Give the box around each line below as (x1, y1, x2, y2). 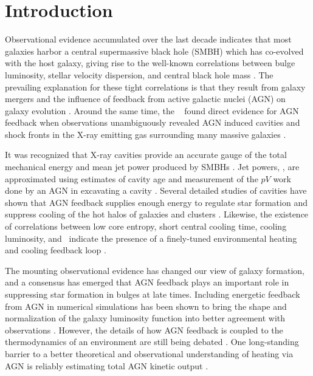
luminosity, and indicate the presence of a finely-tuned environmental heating (5, 231, 297, 244)
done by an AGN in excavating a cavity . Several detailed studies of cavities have (5, 184, 307, 197)
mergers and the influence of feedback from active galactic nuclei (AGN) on (5, 92, 286, 105)
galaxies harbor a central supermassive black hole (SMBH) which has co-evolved (5, 44, 304, 57)
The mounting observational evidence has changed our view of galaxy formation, (5, 264, 305, 276)
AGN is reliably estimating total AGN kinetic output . (5, 359, 208, 372)
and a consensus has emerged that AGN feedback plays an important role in (5, 276, 289, 289)
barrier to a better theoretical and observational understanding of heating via (5, 347, 294, 360)
